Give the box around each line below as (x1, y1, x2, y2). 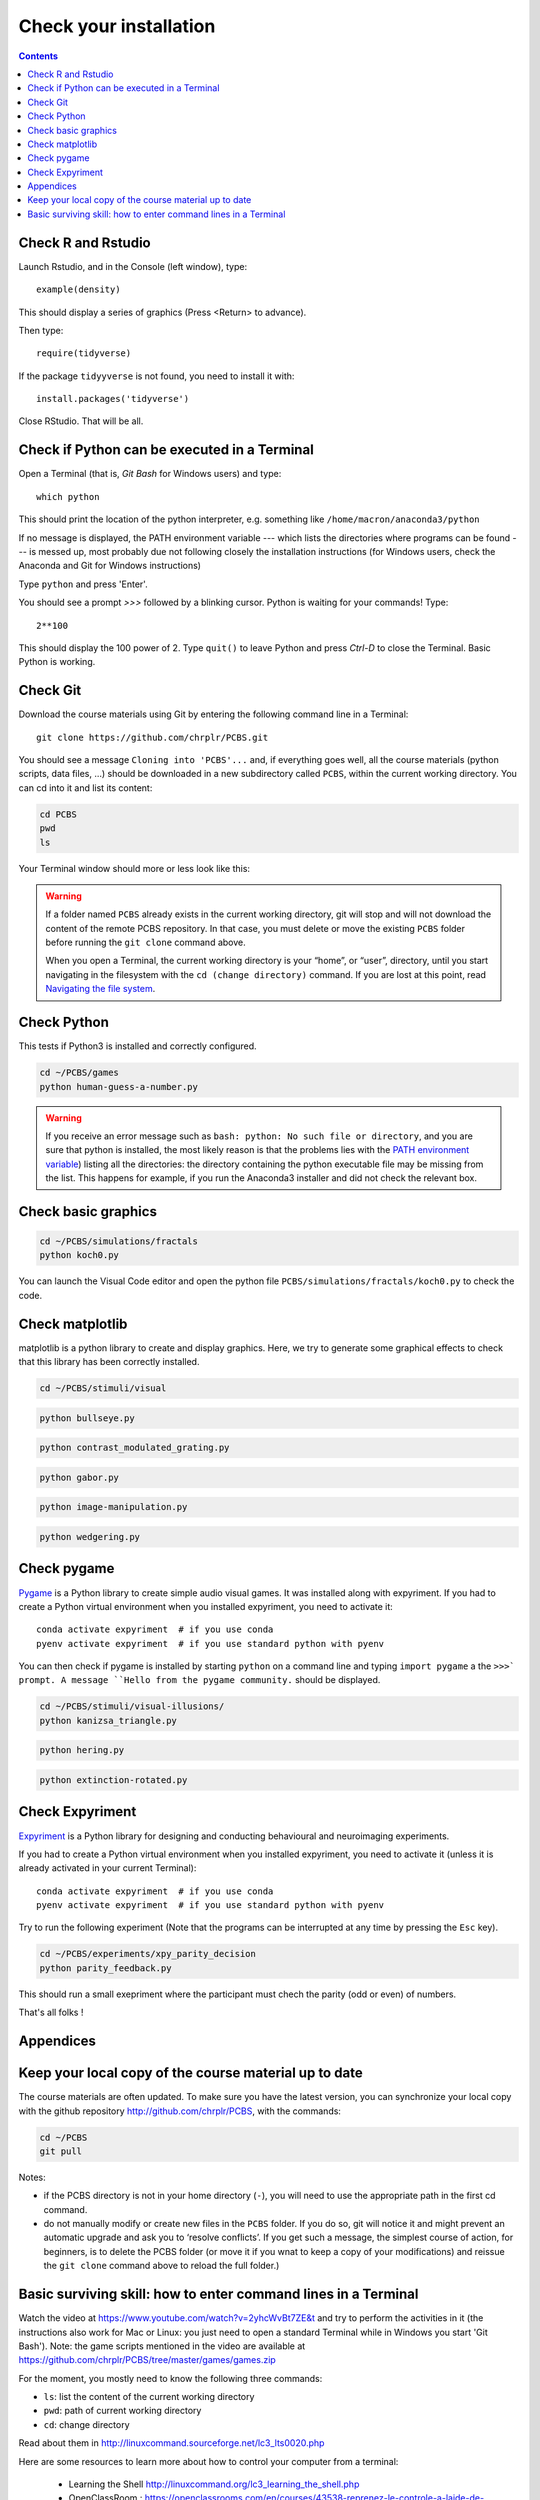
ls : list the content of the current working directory (43, 2391, 255, 2403)
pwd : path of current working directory (43, 2405, 202, 2417)
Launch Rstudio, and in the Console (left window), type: (18, 260, 248, 272)
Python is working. (18, 656, 96, 668)
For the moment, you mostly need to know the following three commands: (18, 2372, 323, 2384)
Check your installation (18, 15, 216, 37)
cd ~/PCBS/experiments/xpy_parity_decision (39, 1948, 257, 1960)
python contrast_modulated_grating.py (39, 1442, 230, 1454)
